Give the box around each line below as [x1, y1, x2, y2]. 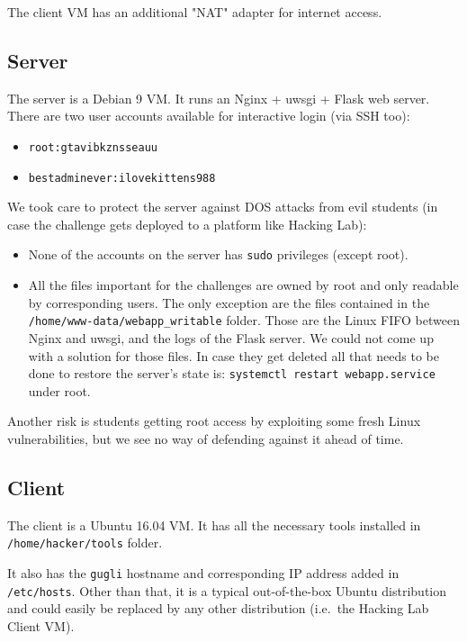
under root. [28, 381, 91, 400]
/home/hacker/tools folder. [7, 533, 163, 552]
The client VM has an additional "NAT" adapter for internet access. [7, 3, 382, 21]
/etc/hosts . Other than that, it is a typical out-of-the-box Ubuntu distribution [7, 581, 447, 600]
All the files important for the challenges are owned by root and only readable [28, 276, 459, 294]
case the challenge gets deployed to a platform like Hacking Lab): [7, 214, 367, 233]
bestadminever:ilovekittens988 [28, 171, 216, 185]
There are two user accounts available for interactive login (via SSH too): [7, 106, 410, 125]
